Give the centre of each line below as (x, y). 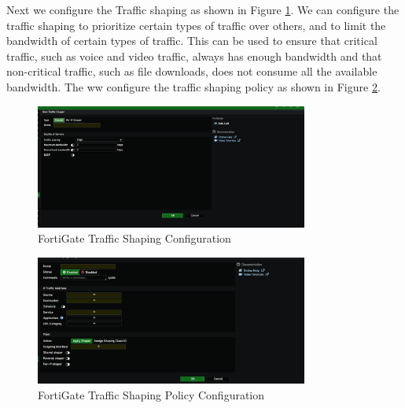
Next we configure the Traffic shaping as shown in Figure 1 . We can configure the (203, 9)
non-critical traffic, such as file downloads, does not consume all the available (192, 71)
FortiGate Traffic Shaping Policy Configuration (151, 394)
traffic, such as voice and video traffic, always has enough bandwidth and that (194, 56)
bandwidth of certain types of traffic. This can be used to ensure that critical (192, 41)
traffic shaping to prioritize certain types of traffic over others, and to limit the (196, 25)
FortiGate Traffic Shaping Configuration (134, 238)
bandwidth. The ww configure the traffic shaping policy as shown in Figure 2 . (193, 86)
